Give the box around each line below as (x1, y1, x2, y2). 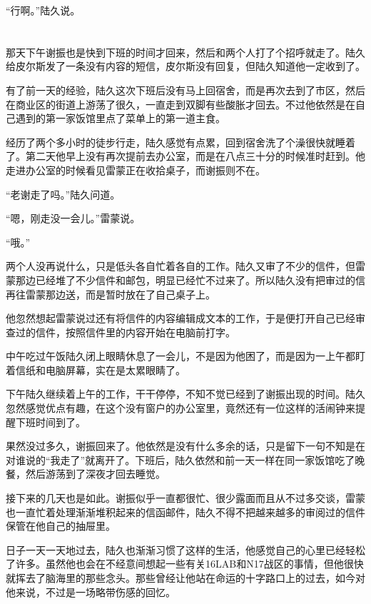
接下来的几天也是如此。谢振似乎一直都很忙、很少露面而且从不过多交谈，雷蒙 (6, 490, 365, 505)
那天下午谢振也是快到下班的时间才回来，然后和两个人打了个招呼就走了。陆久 (6, 44, 365, 59)
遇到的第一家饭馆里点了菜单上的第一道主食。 (15, 111, 225, 126)
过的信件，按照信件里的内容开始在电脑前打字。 (15, 324, 235, 339)
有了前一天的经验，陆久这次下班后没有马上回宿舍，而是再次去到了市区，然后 (6, 82, 365, 97)
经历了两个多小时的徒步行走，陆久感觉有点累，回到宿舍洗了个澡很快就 (6, 134, 335, 149)
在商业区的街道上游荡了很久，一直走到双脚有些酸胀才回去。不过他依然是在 (6, 96, 355, 111)
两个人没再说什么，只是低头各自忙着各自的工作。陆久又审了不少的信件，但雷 (6, 258, 365, 273)
